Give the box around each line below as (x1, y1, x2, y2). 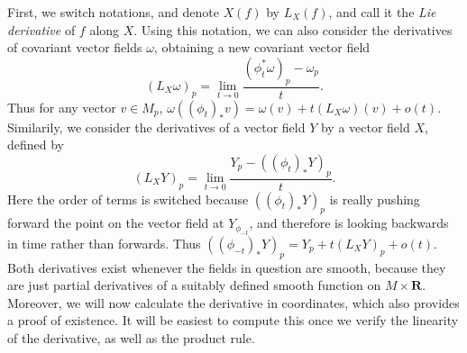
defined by (7, 135, 65, 154)
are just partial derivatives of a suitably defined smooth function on (7, 276, 381, 294)
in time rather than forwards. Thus (7, 233, 201, 252)
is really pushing (329, 189, 420, 208)
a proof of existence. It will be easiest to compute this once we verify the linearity (7, 311, 459, 330)
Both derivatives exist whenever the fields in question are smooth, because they (7, 258, 446, 276)
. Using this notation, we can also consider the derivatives (133, 20, 453, 39)
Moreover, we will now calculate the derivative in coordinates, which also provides (7, 293, 460, 312)
